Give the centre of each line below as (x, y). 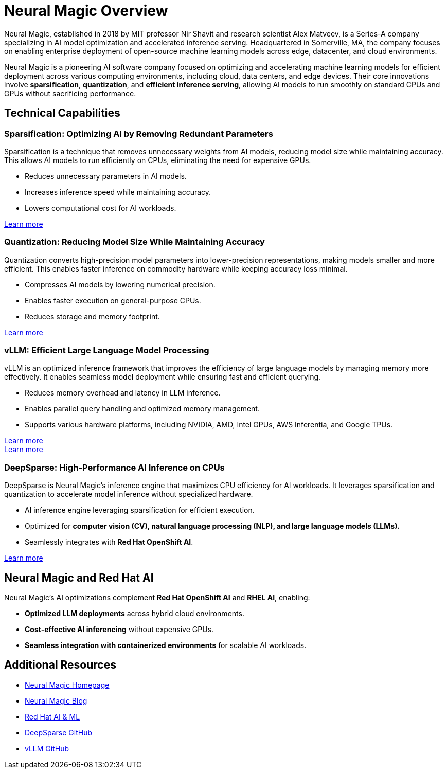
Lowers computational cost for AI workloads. (101, 208)
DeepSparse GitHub (58, 732)
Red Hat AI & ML (52, 716)
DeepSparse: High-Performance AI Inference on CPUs (114, 467)
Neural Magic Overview (86, 11)
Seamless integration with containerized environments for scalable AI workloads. (166, 645)
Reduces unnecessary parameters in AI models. (106, 176)
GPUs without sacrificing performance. (70, 93)
